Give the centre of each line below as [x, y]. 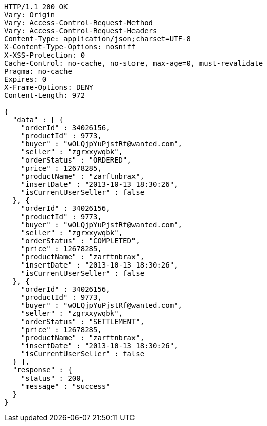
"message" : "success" [65, 386]
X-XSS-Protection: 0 [45, 55]
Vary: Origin [30, 15]
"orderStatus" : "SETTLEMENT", [83, 322]
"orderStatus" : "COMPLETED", [80, 241]
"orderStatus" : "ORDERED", [76, 160]
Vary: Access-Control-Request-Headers [81, 31]
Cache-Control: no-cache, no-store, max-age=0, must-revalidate [134, 63]
